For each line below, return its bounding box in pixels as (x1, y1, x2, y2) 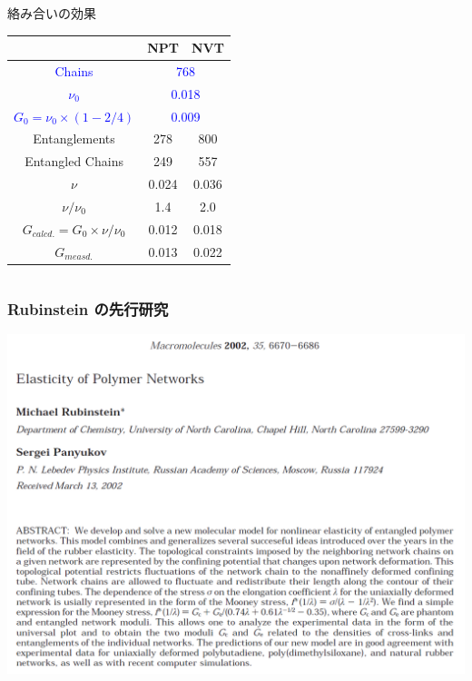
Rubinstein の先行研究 (7, 297, 169, 320)
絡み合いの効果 (7, 4, 96, 22)
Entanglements (33, 129, 115, 148)
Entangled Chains (25, 152, 123, 171)
